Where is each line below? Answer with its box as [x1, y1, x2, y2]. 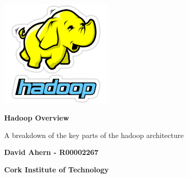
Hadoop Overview [4, 112, 69, 123]
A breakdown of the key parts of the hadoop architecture [4, 129, 184, 140]
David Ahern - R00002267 [4, 147, 99, 157]
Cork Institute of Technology [4, 164, 109, 174]
